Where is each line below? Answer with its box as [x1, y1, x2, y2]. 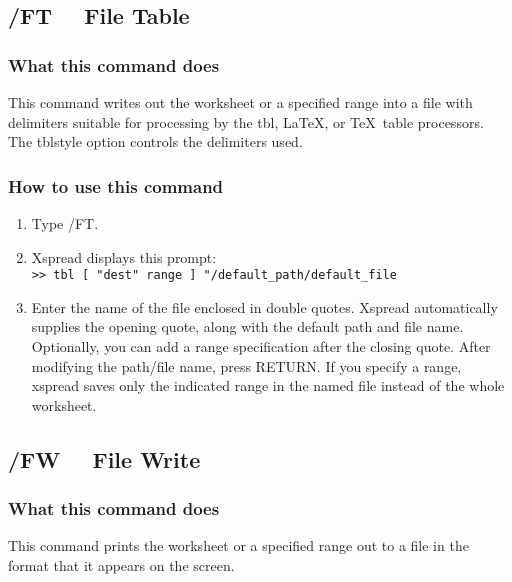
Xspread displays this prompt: [31, 246, 217, 267]
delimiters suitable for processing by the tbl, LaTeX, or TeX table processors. [8, 111, 484, 132]
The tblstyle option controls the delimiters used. [8, 131, 303, 152]
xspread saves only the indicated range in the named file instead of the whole [31, 375, 505, 396]
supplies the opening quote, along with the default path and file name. [31, 316, 464, 337]
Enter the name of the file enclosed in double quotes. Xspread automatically [31, 296, 498, 317]
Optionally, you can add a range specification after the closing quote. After [31, 336, 491, 357]
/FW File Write [8, 443, 201, 474]
